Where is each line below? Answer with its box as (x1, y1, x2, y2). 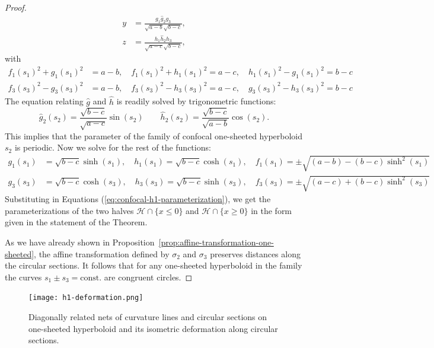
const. (80, 273, 102, 282)
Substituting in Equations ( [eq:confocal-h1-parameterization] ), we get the (5, 193, 271, 205)
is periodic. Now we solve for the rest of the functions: (14, 141, 211, 154)
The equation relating (5, 95, 84, 107)
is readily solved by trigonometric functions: (116, 95, 276, 107)
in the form (251, 204, 292, 216)
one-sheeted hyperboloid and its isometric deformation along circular (28, 322, 278, 334)
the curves (5, 270, 42, 283)
